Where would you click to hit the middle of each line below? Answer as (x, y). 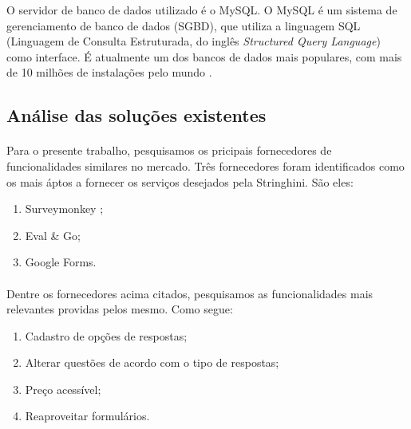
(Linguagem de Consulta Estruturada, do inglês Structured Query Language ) (194, 41)
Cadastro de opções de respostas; (106, 335)
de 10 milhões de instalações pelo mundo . (109, 72)
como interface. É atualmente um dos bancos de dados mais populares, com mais (204, 56)
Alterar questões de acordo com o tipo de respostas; (152, 362)
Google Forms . (61, 262)
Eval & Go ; (53, 235)
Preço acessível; (63, 389)
